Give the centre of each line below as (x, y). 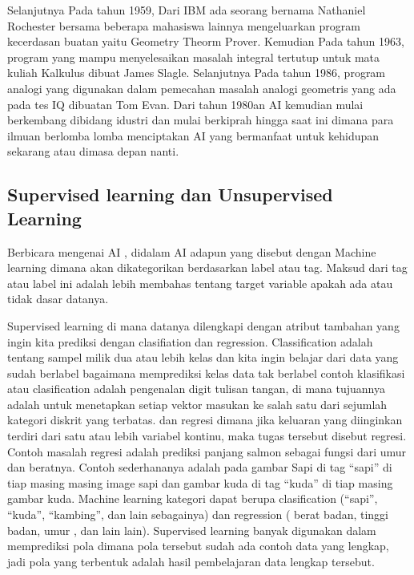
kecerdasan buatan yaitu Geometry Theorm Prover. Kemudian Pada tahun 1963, (206, 41)
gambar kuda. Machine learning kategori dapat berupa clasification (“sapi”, (193, 498)
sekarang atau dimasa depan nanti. (93, 151)
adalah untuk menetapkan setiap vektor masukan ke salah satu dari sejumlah (197, 404)
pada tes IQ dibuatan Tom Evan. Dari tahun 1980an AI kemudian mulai (185, 104)
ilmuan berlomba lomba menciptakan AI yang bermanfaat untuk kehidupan (193, 135)
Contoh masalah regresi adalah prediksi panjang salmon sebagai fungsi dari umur (207, 451)
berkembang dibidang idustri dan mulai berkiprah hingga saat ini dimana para (201, 120)
